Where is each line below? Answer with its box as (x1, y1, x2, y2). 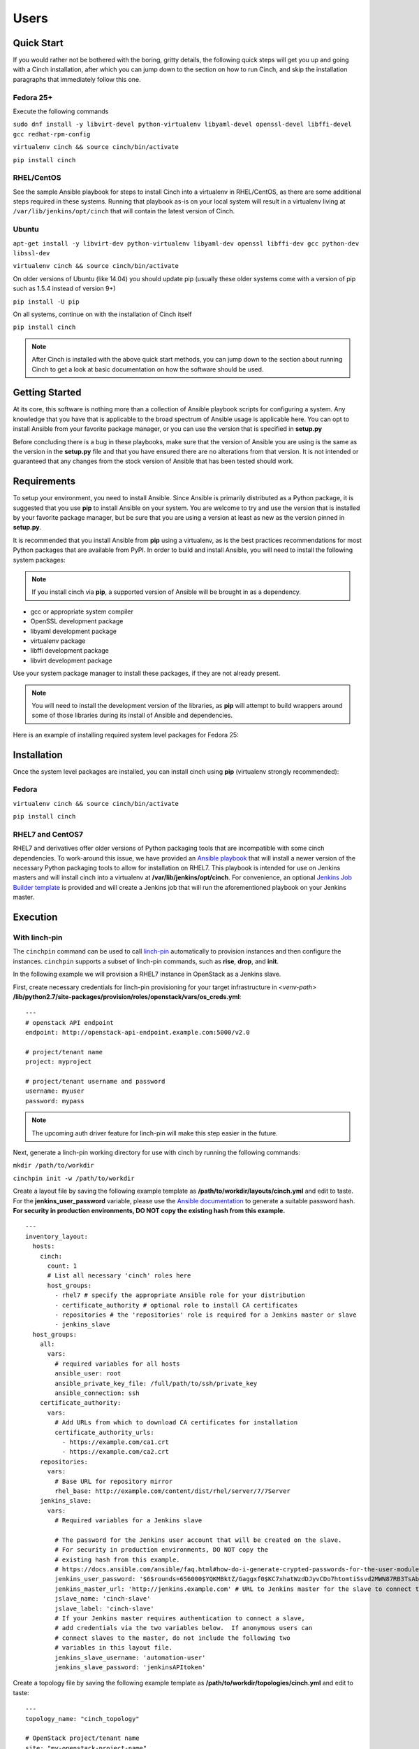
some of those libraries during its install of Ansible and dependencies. (31, 711, 233, 720)
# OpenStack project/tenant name (25, 1734, 140, 1742)
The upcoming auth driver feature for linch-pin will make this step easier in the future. (31, 1128, 279, 1137)
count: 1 (47, 1261, 78, 1270)
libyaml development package (30, 627, 117, 635)
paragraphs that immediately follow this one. (13, 75, 141, 83)
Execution (13, 912, 58, 923)
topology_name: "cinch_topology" (25, 1715, 140, 1722)
